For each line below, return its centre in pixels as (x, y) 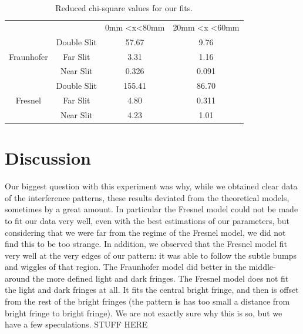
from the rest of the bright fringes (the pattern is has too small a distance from (147, 301)
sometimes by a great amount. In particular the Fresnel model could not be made (151, 209)
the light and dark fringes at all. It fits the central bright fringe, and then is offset (152, 290)
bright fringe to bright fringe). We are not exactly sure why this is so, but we (144, 313)
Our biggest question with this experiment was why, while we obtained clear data (151, 186)
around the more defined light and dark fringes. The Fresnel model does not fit (147, 278)
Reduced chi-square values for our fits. (124, 8)
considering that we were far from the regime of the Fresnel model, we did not (145, 232)
